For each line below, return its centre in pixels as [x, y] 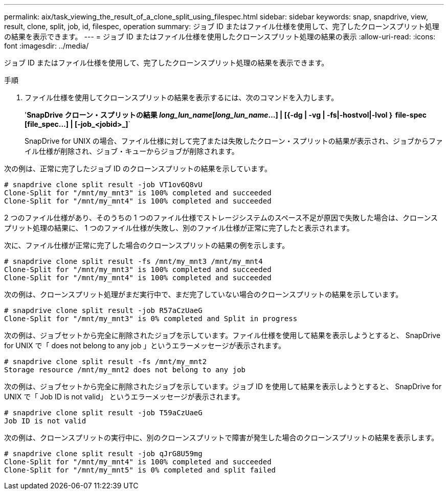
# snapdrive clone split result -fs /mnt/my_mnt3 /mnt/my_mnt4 [133, 261]
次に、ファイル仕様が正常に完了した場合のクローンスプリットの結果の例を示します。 [147, 245]
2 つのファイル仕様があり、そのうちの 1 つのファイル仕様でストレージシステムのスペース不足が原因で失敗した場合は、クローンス [221, 218]
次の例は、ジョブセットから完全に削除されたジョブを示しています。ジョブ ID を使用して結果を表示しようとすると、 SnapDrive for [223, 386]
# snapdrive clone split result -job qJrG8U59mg [103, 454]
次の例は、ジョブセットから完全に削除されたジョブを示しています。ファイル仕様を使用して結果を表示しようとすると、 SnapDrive [222, 335]
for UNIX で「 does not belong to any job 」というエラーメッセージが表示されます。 [145, 345]
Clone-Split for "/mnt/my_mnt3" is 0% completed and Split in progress [151, 319]
